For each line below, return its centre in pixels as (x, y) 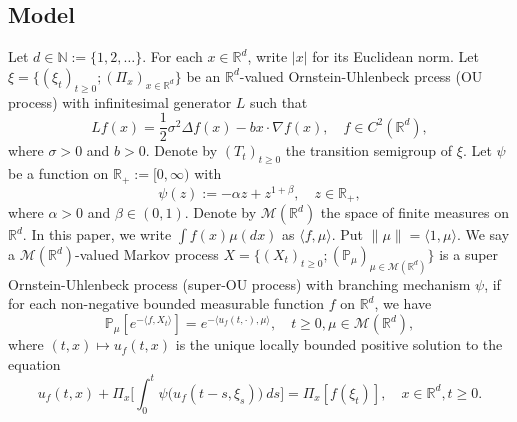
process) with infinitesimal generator (120, 101)
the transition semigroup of (369, 150)
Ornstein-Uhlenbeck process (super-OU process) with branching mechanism (239, 283)
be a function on (58, 173)
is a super (469, 254)
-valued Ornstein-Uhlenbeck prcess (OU (361, 75)
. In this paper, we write (97, 234)
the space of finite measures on (414, 212)
